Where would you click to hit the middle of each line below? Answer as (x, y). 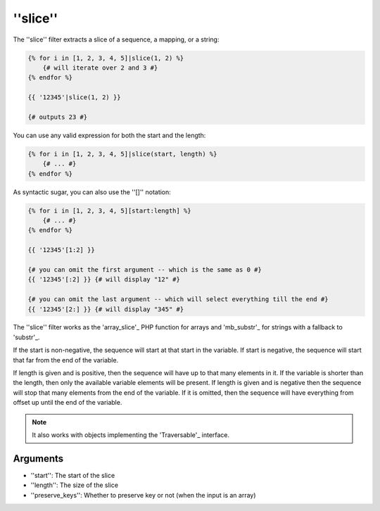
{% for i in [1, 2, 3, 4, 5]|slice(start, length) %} (122, 154)
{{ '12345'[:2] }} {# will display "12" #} (104, 279)
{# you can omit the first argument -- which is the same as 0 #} (145, 270)
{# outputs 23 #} (58, 117)
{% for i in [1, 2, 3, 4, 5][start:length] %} (109, 210)
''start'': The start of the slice (73, 475)
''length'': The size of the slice (75, 485)
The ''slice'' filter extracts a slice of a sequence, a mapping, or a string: (116, 39)
